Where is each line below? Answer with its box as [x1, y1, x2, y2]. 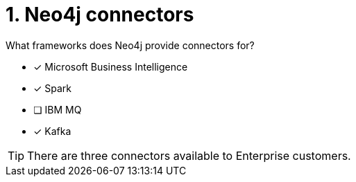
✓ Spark [33, 82, 72, 94]
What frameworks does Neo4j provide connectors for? [6, 39, 255, 51]
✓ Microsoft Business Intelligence [33, 60, 188, 73]
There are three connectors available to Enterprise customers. [27, 148, 351, 163]
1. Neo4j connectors [6, 3, 194, 26]
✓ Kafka [33, 125, 71, 137]
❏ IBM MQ [33, 103, 82, 116]
